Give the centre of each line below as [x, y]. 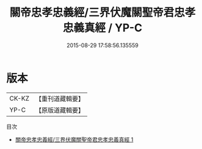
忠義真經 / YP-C [103, 28]
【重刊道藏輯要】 [60, 99]
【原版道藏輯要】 [60, 110]
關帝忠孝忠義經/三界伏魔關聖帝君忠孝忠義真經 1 [74, 139]
